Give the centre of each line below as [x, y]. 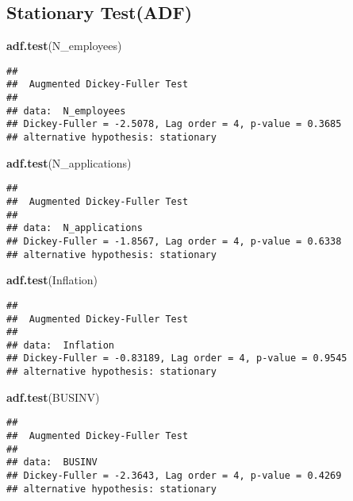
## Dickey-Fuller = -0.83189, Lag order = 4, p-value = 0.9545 [177, 358]
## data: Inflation [61, 345]
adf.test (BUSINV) [53, 397]
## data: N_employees [66, 111]
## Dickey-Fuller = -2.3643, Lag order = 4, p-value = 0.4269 [174, 476]
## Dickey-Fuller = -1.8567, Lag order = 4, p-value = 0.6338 [174, 241]
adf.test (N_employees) [64, 46]
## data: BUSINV [52, 462]
